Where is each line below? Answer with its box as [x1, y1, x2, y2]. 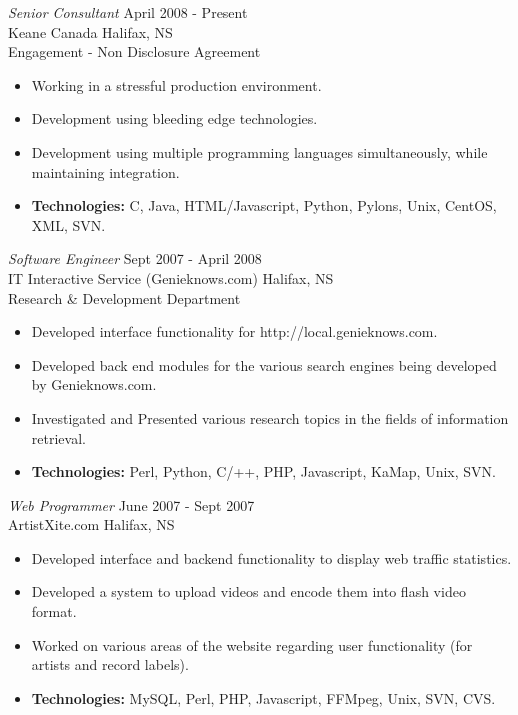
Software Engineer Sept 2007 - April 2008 [8, 248, 262, 269]
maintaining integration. [31, 161, 180, 182]
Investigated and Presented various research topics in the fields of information [31, 407, 509, 428]
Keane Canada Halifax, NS [8, 21, 173, 42]
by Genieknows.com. [31, 374, 157, 395]
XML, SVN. [31, 214, 106, 235]
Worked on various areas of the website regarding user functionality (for [31, 634, 473, 655]
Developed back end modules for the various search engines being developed [31, 354, 497, 375]
